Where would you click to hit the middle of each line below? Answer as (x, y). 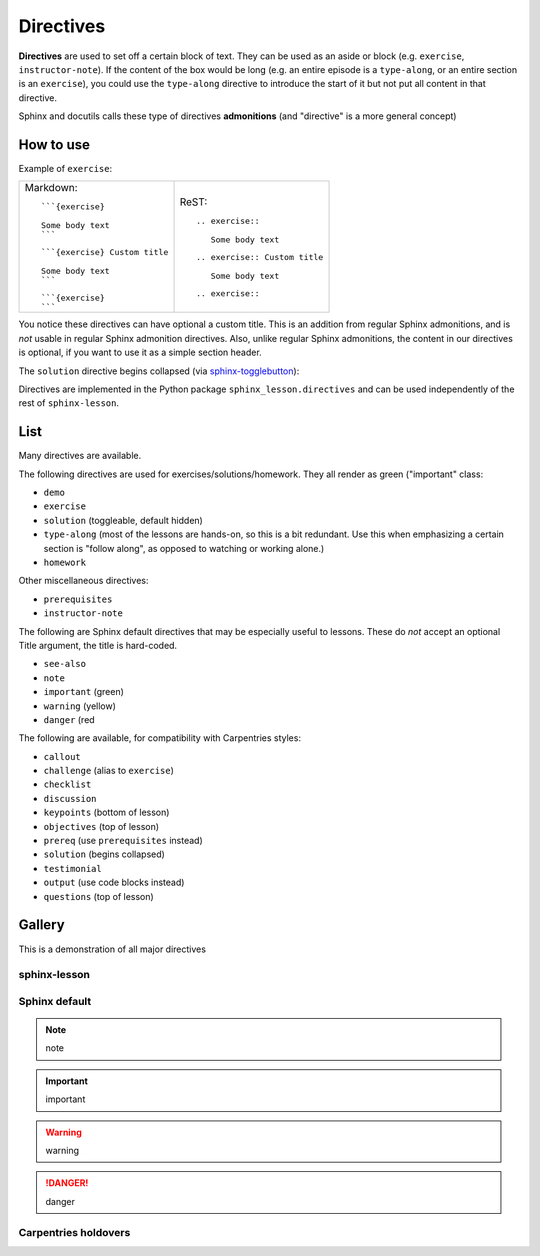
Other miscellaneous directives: (83, 581)
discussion (70, 798)
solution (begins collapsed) (104, 854)
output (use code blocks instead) (114, 882)
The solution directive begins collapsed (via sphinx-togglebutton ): (159, 371)
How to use (54, 144)
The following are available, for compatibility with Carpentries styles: (160, 738)
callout (62, 756)
